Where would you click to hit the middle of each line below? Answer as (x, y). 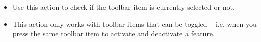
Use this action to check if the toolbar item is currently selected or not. (124, 7)
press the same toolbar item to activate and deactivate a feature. (113, 34)
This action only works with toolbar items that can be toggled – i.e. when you (135, 24)
